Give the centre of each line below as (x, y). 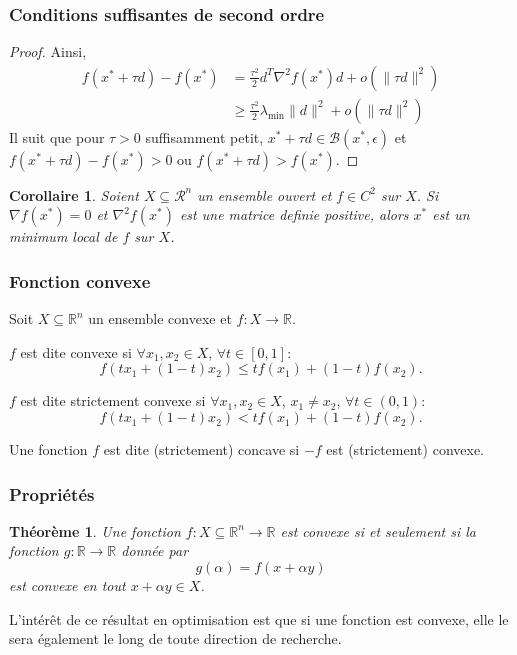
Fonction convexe (80, 280)
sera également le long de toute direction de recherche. (175, 638)
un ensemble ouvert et (264, 194)
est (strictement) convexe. (405, 449)
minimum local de (63, 236)
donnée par (155, 550)
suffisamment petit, (204, 136)
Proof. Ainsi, (48, 51)
